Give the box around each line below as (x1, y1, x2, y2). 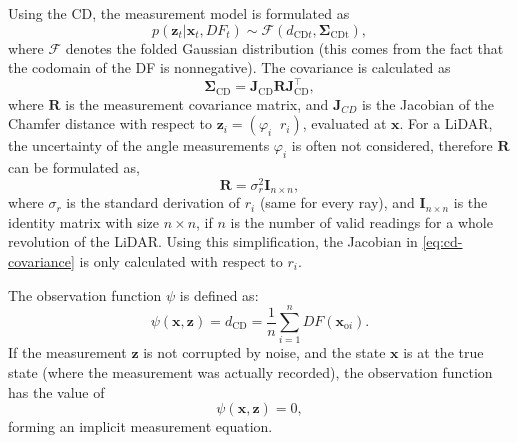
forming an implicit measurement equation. (8, 416, 273, 437)
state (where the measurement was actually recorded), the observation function (8, 361, 493, 382)
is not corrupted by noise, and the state (143, 342, 386, 363)
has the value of (8, 381, 105, 402)
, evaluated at (302, 113, 387, 134)
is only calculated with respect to (79, 251, 283, 272)
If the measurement (8, 342, 127, 363)
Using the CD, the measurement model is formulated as (8, 3, 350, 23)
